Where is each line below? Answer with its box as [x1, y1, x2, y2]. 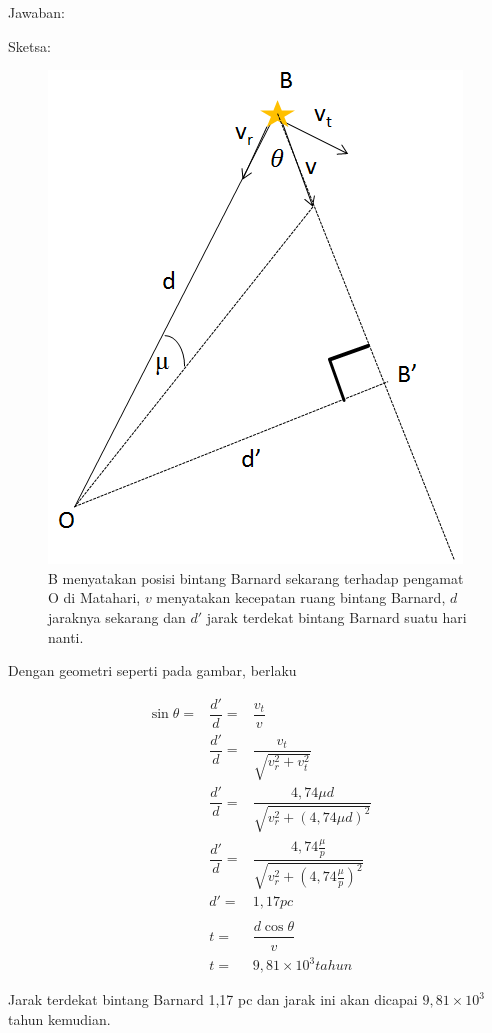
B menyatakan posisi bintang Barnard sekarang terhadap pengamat [48, 567, 464, 588]
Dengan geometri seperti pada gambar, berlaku [8, 660, 297, 681]
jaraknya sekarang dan [48, 606, 186, 627]
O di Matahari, [48, 587, 141, 608]
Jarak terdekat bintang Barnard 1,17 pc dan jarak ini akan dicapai [8, 989, 418, 1010]
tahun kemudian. [8, 1008, 111, 1029]
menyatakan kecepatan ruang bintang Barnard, [156, 587, 446, 608]
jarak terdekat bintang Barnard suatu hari [206, 606, 467, 627]
